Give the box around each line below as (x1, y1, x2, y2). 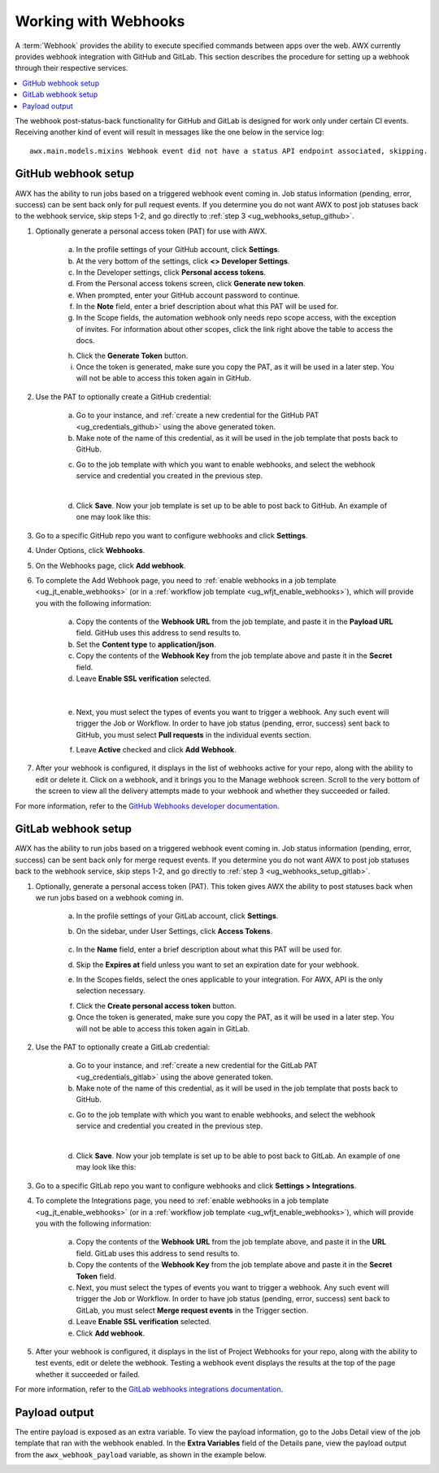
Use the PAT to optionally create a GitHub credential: (35, 391, 211, 402)
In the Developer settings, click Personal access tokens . (76, 267, 266, 277)
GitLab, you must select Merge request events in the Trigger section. (76, 1305, 309, 1315)
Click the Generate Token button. (76, 351, 189, 360)
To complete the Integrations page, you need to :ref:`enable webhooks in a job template (35, 1196, 329, 1205)
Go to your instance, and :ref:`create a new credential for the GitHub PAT (76, 411, 319, 421)
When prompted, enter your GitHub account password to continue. (76, 290, 300, 300)
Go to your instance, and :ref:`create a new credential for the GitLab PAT (76, 1061, 318, 1070)
